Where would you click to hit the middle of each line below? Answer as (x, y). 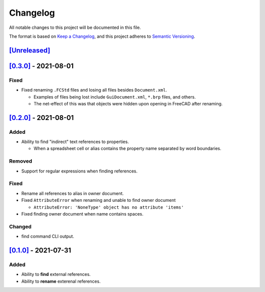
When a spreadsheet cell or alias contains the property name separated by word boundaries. (128, 148)
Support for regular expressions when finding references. (79, 171)
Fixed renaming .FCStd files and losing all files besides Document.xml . (94, 90)
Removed (21, 161)
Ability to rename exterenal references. (61, 281)
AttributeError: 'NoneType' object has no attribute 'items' (109, 207)
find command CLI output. (48, 236)
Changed (20, 226)
